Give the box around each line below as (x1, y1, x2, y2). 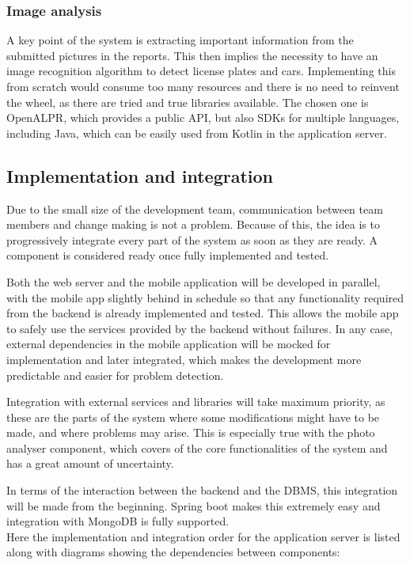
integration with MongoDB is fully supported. (6, 513, 230, 529)
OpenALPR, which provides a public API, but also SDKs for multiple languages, (6, 109, 400, 126)
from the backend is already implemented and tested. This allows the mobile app (6, 305, 399, 321)
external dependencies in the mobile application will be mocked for (6, 336, 331, 352)
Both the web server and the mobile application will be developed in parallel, (6, 273, 381, 290)
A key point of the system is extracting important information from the (6, 32, 354, 48)
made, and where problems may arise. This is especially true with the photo (6, 424, 375, 441)
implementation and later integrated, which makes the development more (6, 351, 362, 367)
